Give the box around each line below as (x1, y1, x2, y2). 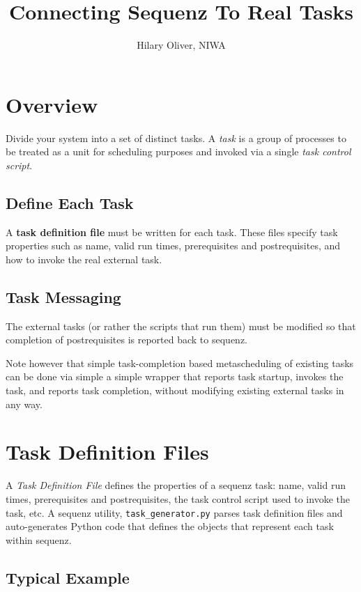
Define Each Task (6, 192, 134, 213)
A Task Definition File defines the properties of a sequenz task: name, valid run (6, 478, 346, 492)
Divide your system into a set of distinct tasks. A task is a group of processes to (6, 130, 346, 145)
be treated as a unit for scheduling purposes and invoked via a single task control (6, 144, 351, 159)
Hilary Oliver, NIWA (137, 38, 226, 52)
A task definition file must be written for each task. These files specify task (6, 224, 338, 239)
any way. (6, 396, 43, 411)
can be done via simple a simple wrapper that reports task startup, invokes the (6, 369, 344, 384)
